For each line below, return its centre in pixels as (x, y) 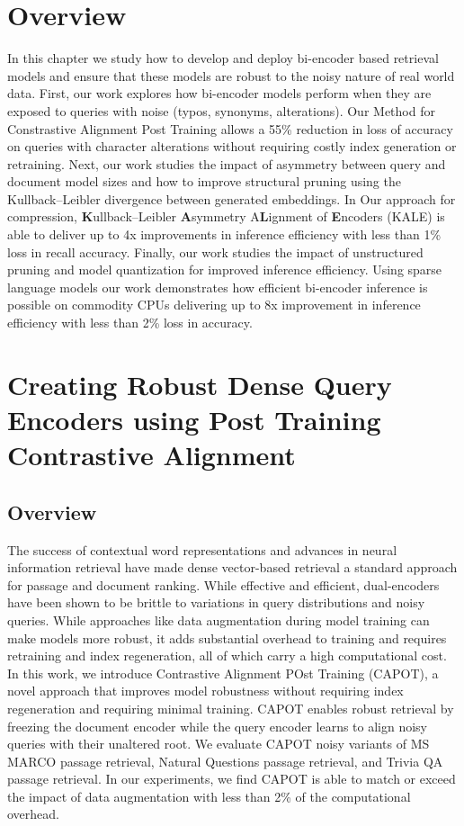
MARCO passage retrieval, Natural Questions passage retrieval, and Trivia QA (225, 761)
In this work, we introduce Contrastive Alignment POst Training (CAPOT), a (223, 673)
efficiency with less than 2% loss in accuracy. (130, 323)
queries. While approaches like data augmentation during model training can (219, 619)
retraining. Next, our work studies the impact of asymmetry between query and (227, 163)
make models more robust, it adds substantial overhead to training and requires (227, 637)
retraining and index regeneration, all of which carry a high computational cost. (227, 655)
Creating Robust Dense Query (200, 384)
